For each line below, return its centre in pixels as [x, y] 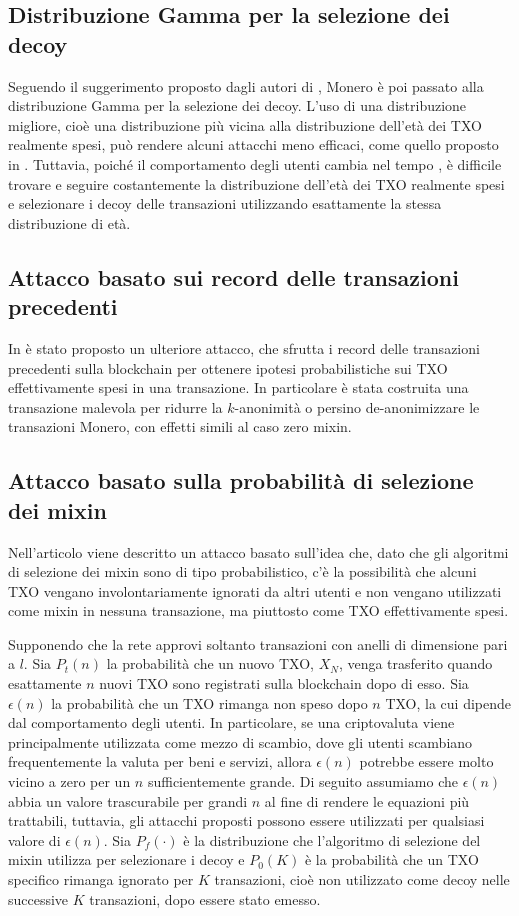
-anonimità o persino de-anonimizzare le [357, 406]
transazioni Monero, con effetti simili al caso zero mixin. [180, 426]
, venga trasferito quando [415, 663]
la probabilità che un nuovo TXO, [210, 663]
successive [38, 898]
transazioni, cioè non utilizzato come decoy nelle [362, 879]
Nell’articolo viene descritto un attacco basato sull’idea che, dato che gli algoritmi [258, 551]
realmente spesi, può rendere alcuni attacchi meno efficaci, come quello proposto [253, 144]
